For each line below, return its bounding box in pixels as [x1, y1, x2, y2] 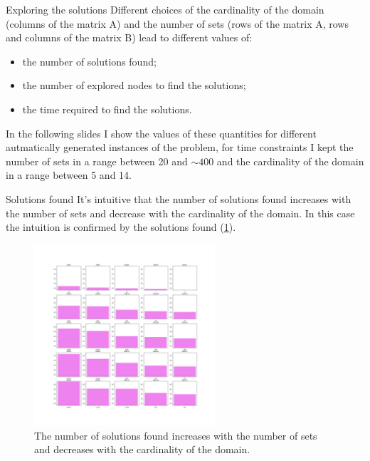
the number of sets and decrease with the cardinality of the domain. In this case [6, 205, 355, 220]
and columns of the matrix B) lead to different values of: [6, 30, 253, 45]
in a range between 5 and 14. [6, 167, 132, 182]
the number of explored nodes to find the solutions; [22, 78, 246, 93]
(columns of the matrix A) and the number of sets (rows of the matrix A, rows [6, 16, 349, 31]
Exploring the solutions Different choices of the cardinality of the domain [6, 2, 324, 16]
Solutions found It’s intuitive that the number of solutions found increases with [6, 191, 351, 206]
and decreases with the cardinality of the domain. [34, 442, 250, 457]
